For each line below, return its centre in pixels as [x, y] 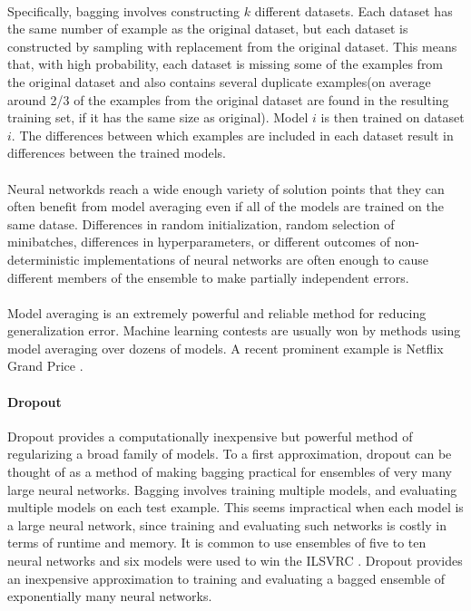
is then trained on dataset [392, 117]
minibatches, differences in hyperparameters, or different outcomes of [199, 242]
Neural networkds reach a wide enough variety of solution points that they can [226, 188]
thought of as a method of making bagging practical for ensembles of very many [230, 472]
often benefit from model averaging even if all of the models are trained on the [226, 206]
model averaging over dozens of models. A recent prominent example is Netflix [226, 348]
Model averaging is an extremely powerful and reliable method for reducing [217, 312]
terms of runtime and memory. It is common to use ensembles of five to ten [217, 543]
